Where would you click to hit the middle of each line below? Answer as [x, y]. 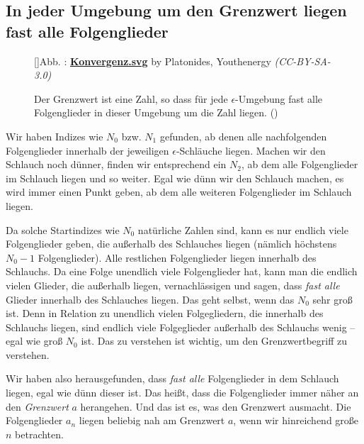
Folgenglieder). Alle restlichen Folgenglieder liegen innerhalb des [177, 257]
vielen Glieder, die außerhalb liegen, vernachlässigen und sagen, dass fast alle [173, 285]
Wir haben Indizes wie [55, 136]
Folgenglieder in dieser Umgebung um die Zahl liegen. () [156, 112]
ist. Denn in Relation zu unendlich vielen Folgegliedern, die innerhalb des [165, 313]
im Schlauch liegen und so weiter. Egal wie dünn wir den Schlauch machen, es [175, 178]
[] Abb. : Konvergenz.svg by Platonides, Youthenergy [153, 61]
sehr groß [332, 299]
